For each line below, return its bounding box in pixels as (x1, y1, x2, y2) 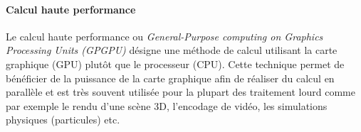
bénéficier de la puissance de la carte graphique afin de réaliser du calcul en (6, 70, 335, 85)
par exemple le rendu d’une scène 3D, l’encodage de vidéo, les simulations (6, 98, 328, 113)
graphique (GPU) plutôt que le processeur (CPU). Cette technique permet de (6, 56, 345, 71)
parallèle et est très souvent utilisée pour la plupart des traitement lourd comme (6, 84, 355, 99)
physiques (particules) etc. (6, 112, 120, 127)
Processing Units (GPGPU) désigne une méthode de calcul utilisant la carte (6, 43, 338, 57)
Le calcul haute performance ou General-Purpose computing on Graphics (6, 28, 323, 43)
